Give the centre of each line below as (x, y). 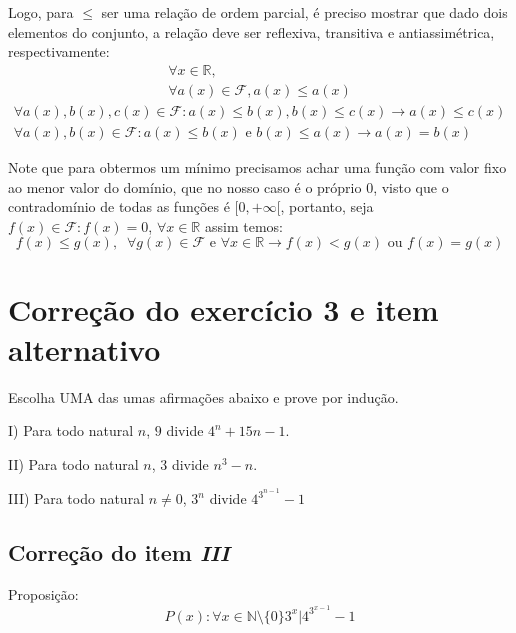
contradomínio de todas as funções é (119, 206)
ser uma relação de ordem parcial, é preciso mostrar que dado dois (304, 12)
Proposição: (43, 594)
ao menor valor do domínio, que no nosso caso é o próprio (185, 186)
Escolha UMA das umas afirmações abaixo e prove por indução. (203, 396)
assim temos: (243, 225)
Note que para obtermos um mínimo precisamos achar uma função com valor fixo (257, 166)
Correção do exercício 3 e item (223, 309)
